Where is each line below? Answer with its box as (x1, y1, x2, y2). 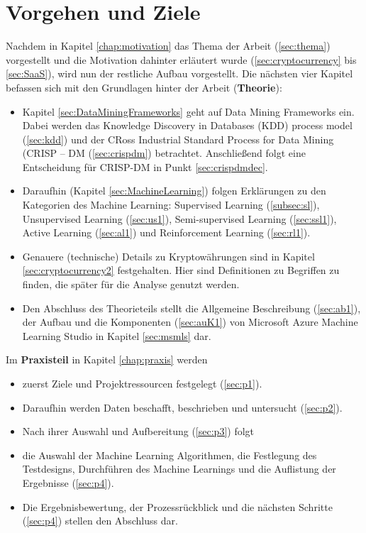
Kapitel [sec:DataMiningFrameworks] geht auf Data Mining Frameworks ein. (22, 104, 355, 119)
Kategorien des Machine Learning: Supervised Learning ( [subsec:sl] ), (22, 197, 320, 212)
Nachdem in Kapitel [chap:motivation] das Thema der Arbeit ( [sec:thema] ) (6, 38, 331, 53)
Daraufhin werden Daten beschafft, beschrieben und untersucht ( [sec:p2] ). (22, 400, 343, 414)
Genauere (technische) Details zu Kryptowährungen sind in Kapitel (22, 248, 315, 263)
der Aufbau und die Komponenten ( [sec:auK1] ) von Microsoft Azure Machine (22, 314, 358, 329)
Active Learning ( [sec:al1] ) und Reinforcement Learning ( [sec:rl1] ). (22, 225, 311, 240)
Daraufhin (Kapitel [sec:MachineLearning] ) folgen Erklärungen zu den (22, 183, 326, 198)
